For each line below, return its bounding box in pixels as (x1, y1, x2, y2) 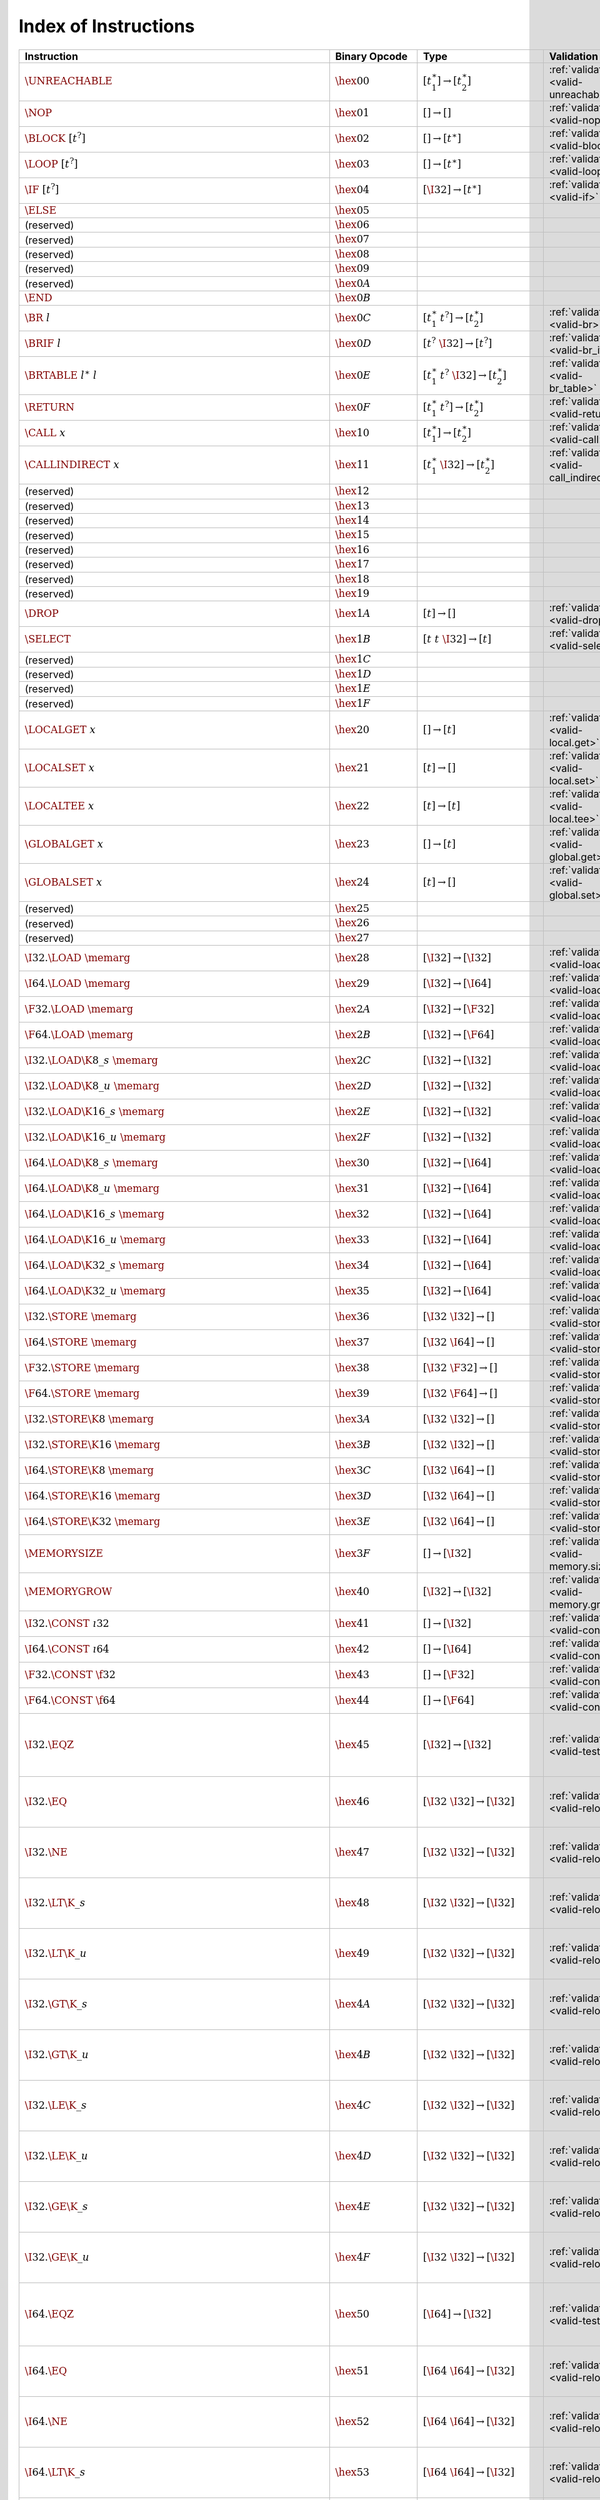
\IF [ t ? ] (24, 181, 60, 197)
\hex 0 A (335, 276, 372, 290)
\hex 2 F (335, 1130, 371, 1144)
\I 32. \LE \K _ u (24, 2149, 89, 2162)
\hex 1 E (335, 682, 372, 695)
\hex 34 (335, 1258, 370, 1272)
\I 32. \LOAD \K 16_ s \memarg (24, 1105, 165, 1118)
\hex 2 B (335, 1028, 372, 1041)
